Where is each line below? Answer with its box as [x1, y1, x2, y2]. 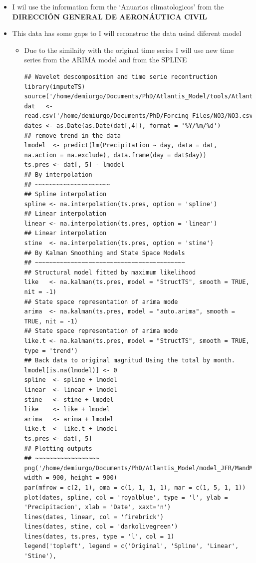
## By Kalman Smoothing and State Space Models [24, 249, 185, 257]
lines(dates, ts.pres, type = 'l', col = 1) [24, 533, 175, 540]
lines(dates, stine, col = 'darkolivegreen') [24, 523, 178, 531]
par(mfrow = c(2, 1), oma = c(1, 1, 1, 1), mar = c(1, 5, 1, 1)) [24, 484, 246, 491]
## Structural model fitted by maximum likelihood [24, 269, 196, 276]
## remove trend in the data [24, 132, 121, 139]
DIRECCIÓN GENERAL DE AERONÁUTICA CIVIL [12, 11, 207, 21]
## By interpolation [24, 171, 92, 178]
